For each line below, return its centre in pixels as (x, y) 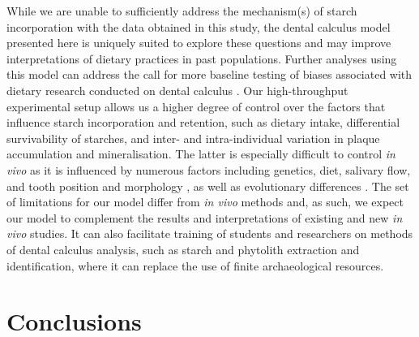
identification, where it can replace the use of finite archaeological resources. (195, 265)
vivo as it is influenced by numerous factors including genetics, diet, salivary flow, (209, 169)
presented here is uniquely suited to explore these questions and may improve (199, 43)
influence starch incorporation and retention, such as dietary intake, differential (203, 122)
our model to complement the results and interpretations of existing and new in (205, 217)
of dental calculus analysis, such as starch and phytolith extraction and (183, 249)
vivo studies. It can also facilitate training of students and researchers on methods (210, 233)
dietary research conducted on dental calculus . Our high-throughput (177, 90)
